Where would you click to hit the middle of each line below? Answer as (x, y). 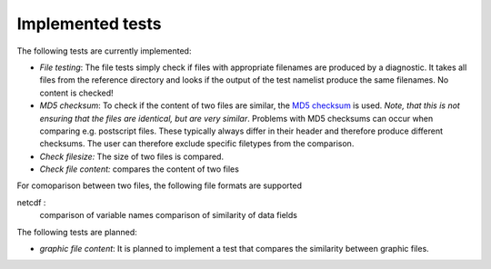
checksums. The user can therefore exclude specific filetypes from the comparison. (197, 144)
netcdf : (31, 202)
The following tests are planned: (77, 232)
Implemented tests (90, 24)
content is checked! (76, 93)
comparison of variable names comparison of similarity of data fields (168, 215)
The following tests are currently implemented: (104, 51)
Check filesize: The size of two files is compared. (132, 156)
